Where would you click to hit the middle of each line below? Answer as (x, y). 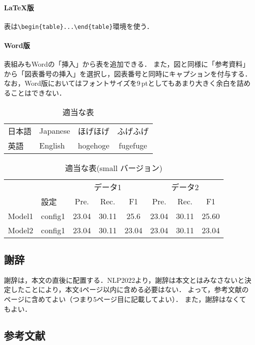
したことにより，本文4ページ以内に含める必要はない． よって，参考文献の (130, 289)
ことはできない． (38, 93)
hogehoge (94, 146)
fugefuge (133, 146)
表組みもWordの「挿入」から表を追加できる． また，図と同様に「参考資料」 (127, 64)
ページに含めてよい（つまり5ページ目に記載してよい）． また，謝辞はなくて (125, 299)
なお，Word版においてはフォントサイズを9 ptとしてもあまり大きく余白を (120, 83)
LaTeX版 (19, 7)
